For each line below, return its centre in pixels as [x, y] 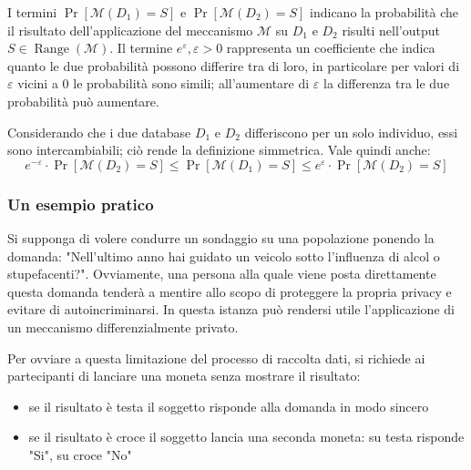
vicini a [38, 83]
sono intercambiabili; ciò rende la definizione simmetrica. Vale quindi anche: [219, 150]
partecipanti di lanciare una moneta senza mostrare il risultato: [184, 376]
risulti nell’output [391, 30]
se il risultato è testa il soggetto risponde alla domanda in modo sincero [229, 406]
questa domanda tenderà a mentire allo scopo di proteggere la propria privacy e [230, 291]
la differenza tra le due [386, 83]
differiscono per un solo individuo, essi [351, 132]
